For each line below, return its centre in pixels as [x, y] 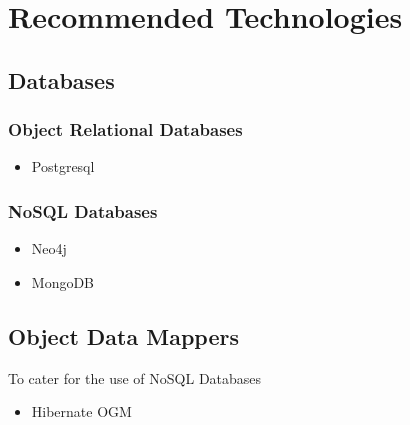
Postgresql [63, 166]
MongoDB [63, 281]
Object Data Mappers [123, 335]
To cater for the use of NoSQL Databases [135, 377]
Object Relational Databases [125, 129]
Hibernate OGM [81, 411]
